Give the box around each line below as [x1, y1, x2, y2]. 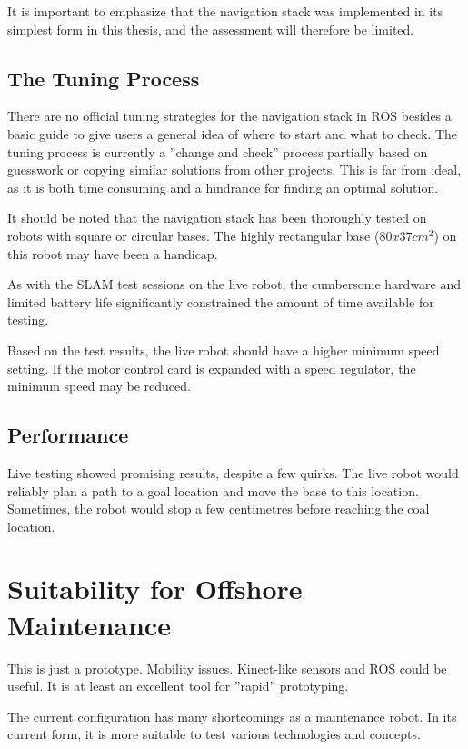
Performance [7, 421, 129, 449]
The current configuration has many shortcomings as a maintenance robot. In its [7, 706, 457, 725]
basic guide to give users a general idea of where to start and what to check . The [7, 124, 458, 143]
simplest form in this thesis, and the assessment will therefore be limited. [7, 19, 414, 38]
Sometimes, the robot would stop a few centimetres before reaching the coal [7, 499, 430, 518]
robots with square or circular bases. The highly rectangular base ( [7, 225, 380, 245]
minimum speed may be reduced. [7, 376, 191, 395]
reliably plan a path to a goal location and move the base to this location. [7, 481, 419, 500]
